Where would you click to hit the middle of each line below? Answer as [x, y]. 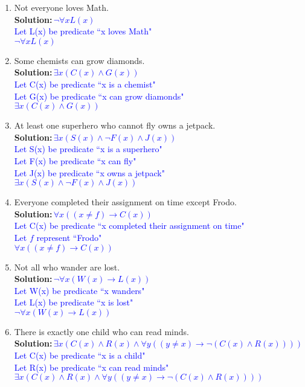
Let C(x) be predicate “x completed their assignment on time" [129, 225]
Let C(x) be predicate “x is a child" [80, 355]
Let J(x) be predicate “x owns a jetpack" [89, 172]
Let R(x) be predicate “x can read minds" [91, 367]
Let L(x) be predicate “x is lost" [74, 302]
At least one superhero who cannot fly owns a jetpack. [115, 125]
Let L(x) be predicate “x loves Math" [83, 31]
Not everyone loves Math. [61, 7]
